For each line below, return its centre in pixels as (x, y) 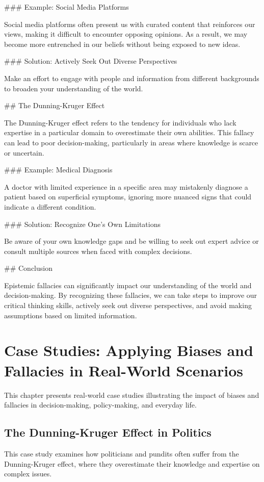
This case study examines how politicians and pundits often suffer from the (122, 453)
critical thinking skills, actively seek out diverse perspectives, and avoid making (128, 305)
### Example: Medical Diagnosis (58, 170)
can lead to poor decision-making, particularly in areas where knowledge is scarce (131, 142)
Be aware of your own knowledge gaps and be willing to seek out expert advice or (131, 241)
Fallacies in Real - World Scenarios (124, 370)
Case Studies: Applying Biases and (129, 350)
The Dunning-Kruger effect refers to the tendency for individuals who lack (120, 122)
